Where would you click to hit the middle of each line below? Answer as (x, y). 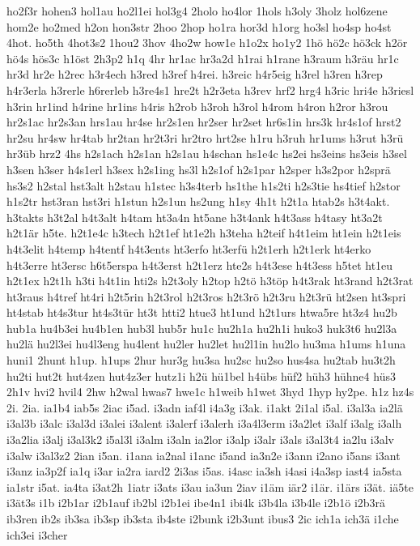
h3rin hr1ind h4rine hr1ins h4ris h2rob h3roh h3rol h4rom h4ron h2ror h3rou (197, 106)
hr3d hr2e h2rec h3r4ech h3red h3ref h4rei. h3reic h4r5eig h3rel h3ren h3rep (195, 74)
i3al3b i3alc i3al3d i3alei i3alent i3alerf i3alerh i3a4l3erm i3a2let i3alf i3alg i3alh (204, 423)
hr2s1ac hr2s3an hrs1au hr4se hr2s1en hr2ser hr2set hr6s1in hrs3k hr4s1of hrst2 (204, 122)
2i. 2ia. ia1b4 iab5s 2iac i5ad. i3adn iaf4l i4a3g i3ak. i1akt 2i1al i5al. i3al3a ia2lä (205, 407)
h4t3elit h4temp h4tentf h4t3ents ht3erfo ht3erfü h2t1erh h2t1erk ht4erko (189, 248)
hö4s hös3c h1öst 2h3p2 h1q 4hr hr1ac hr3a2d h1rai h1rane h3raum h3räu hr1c (203, 58)
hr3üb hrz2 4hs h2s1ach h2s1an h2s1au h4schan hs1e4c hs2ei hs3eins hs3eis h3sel (207, 154)
